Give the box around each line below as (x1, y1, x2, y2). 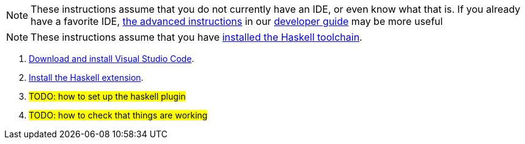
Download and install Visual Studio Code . (29, 53, 194, 64)
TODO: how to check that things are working (29, 110, 208, 120)
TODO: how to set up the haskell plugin (29, 91, 186, 101)
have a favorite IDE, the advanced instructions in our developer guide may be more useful (31, 15, 443, 27)
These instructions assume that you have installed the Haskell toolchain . (31, 31, 362, 43)
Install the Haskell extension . (29, 72, 144, 83)
